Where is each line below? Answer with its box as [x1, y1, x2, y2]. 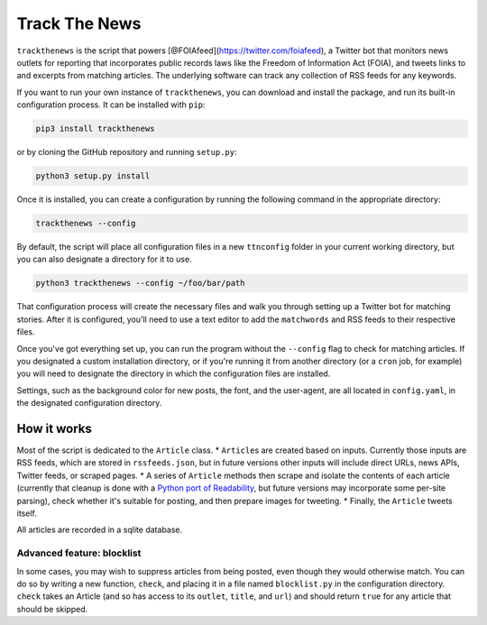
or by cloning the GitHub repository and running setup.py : [16, 147, 237, 158]
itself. [16, 508, 38, 519]
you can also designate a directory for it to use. [16, 253, 193, 265]
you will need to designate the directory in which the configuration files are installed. [16, 368, 331, 379]
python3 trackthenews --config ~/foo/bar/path [35, 278, 245, 289]
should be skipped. [16, 603, 88, 614]
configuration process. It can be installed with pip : [16, 99, 207, 110]
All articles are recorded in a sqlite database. [16, 524, 183, 536]
